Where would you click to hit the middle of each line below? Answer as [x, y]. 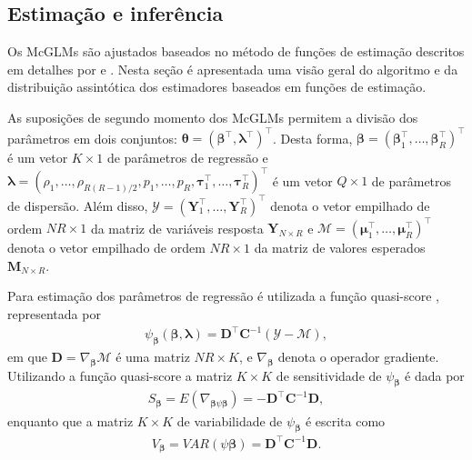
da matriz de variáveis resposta [177, 228]
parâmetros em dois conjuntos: [92, 138]
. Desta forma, [312, 138]
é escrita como [345, 420]
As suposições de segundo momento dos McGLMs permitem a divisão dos [213, 117]
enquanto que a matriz [70, 420]
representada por [54, 313]
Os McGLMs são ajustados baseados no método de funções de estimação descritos [236, 51]
